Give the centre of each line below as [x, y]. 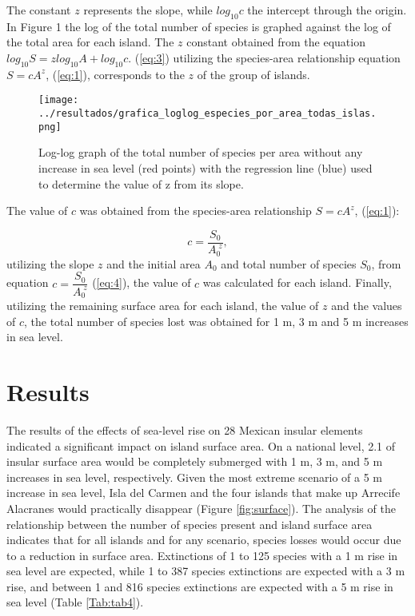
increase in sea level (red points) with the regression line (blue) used [206, 167]
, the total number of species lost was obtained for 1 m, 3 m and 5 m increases [216, 321]
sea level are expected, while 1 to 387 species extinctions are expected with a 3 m [206, 571]
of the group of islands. [253, 74]
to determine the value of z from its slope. [141, 183]
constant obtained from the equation [276, 42]
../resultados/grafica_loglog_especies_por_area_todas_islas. [207, 114]
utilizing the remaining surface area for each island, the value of [163, 306]
